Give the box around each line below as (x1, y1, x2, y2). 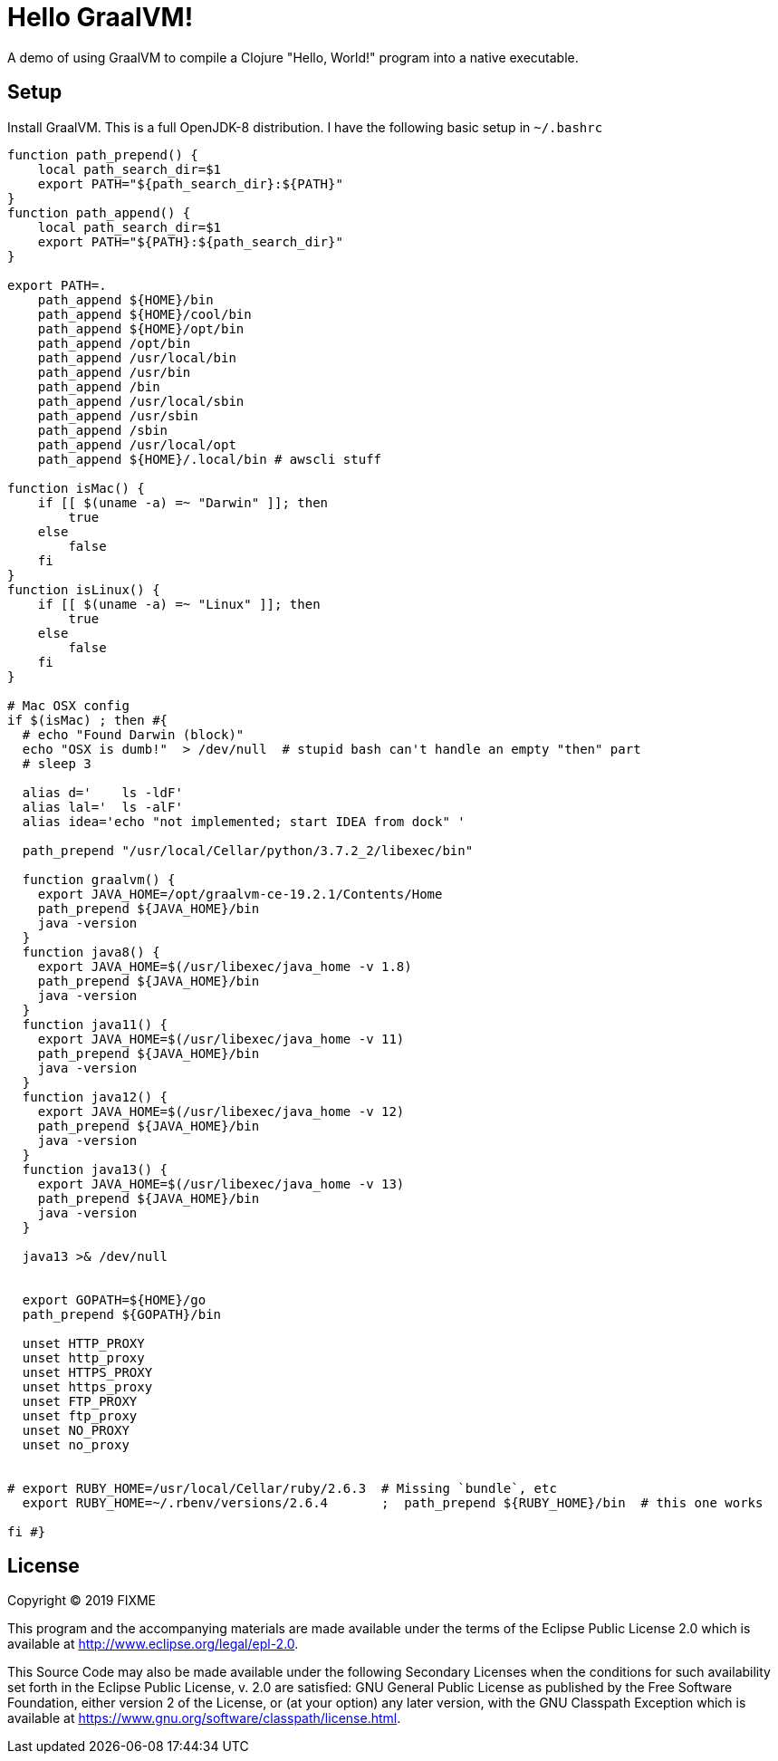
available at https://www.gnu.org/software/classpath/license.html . (7, 1710, 401, 1727)
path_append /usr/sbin (37, 408, 198, 423)
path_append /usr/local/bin (37, 350, 236, 365)
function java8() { (22, 944, 160, 959)
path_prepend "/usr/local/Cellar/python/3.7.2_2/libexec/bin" (22, 842, 474, 858)
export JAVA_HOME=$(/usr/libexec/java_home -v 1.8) (37, 958, 412, 974)
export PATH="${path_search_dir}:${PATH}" (37, 176, 343, 191)
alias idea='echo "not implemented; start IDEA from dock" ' (22, 813, 466, 829)
